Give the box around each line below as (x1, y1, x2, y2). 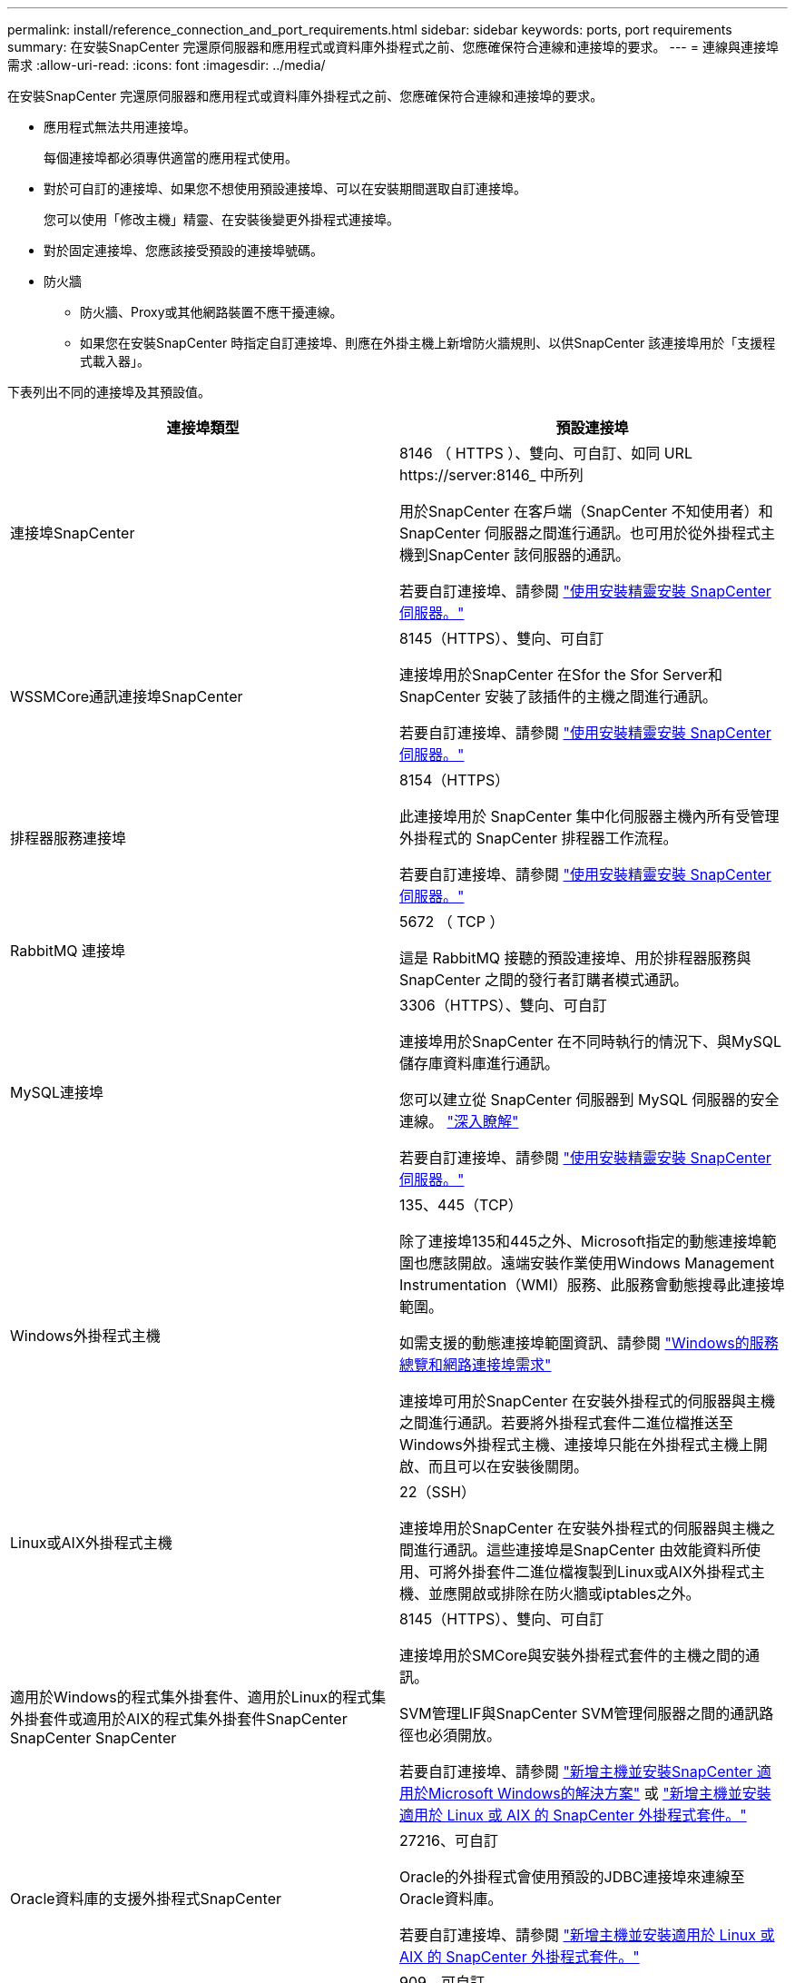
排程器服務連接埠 (10, 829, 127, 847)
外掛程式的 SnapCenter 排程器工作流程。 (399, 829, 678, 847)
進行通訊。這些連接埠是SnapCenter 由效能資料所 (414, 1541, 746, 1559)
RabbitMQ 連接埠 (10, 942, 126, 960)
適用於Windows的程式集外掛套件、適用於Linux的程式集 (10, 1688, 387, 1706)
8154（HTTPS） (399, 771, 510, 789)
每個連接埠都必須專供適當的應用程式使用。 (44, 150, 298, 165)
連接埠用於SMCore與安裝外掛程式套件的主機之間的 (399, 1646, 746, 1664)
